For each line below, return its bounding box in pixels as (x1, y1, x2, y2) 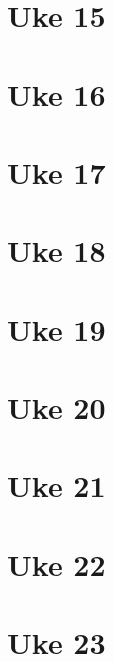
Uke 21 (7, 465, 106, 506)
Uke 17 (7, 151, 106, 192)
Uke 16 (7, 73, 106, 114)
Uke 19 (7, 308, 106, 349)
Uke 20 (7, 387, 106, 428)
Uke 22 (7, 543, 106, 584)
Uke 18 (7, 230, 106, 271)
